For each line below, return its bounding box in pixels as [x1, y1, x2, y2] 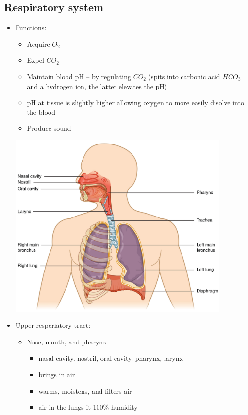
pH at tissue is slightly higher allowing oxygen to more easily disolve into [27, 97, 244, 108]
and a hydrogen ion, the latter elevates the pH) [27, 81, 167, 91]
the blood [27, 107, 55, 117]
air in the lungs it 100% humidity [38, 402, 138, 412]
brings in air [38, 369, 75, 379]
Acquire [27, 38, 50, 49]
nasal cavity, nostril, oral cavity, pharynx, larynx [38, 353, 183, 363]
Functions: [15, 22, 47, 33]
